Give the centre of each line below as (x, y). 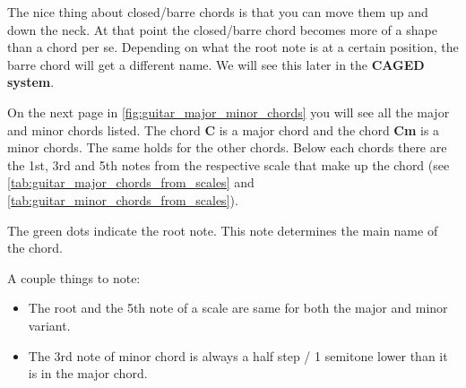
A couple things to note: (74, 277)
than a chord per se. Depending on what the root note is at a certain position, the (233, 47)
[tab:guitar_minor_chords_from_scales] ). (123, 199)
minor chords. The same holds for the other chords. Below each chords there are (227, 147)
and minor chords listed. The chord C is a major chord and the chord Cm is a (224, 129)
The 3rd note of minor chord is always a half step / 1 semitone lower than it (238, 355)
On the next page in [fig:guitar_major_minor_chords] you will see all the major (229, 112)
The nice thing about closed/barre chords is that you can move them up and (218, 12)
